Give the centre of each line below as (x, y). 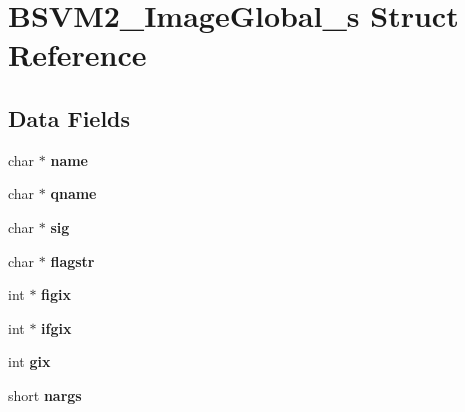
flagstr (72, 260)
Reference (77, 54)
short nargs (45, 394)
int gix (29, 361)
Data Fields (69, 117)
